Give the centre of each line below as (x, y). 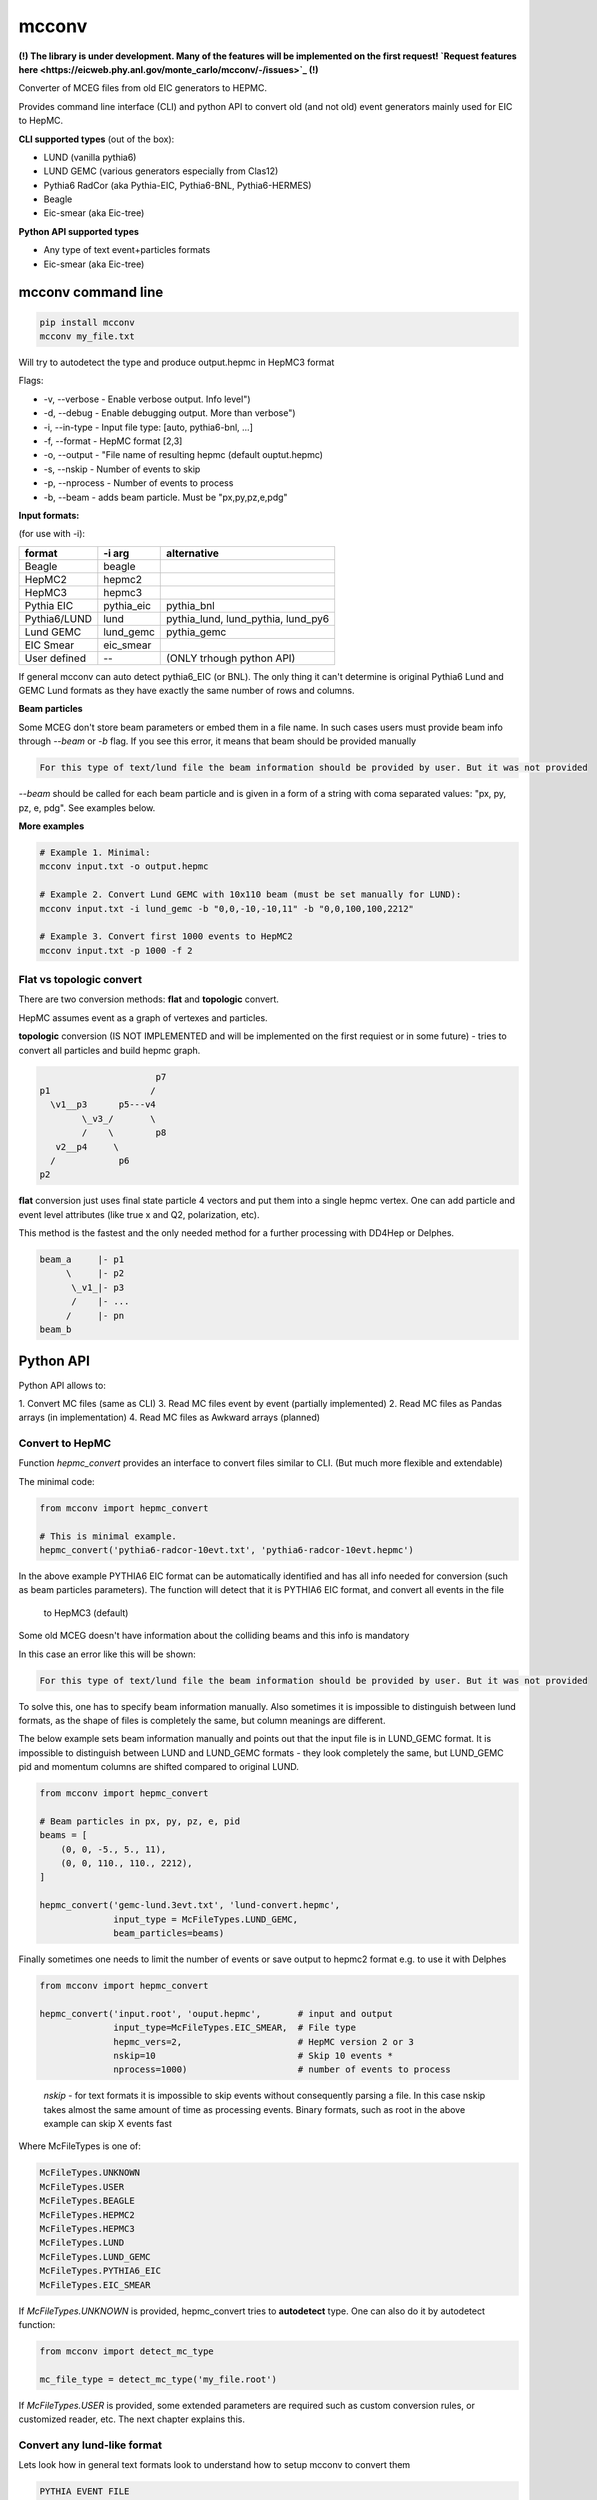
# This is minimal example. (108, 1536)
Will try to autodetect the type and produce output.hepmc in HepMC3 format (176, 362)
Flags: (31, 381)
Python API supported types (79, 231)
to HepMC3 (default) (86, 1612)
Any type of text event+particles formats (127, 250)
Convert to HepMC (65, 1443)
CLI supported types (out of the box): (96, 139)
